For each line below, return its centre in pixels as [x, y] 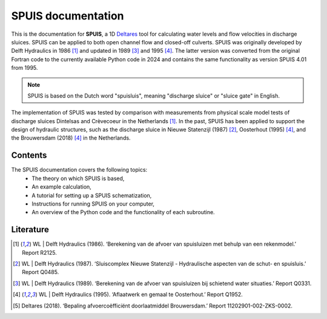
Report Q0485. [41, 272]
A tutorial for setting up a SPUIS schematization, [92, 195]
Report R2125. [39, 252]
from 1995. [25, 68]
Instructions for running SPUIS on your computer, [93, 204]
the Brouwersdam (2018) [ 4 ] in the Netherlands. [71, 138]
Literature [30, 230]
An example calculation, [62, 187]
